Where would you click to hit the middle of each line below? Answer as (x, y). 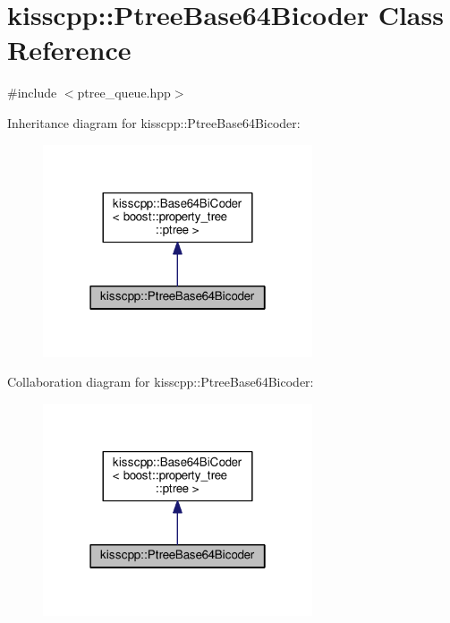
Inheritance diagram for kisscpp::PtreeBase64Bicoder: (154, 122)
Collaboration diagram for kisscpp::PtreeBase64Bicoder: (161, 382)
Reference (69, 50)
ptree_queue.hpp (124, 93)
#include (32, 93)
